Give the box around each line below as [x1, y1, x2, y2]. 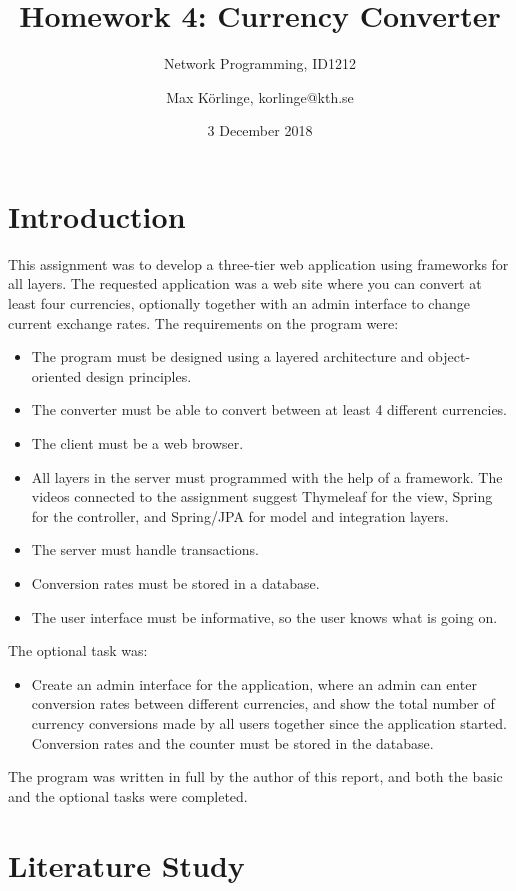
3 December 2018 [207, 120, 313, 141]
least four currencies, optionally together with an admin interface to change [8, 293, 470, 314]
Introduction [8, 195, 186, 236]
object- [428, 346, 471, 367]
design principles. [85, 365, 192, 386]
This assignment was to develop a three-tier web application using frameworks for [8, 253, 509, 274]
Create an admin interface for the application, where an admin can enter [31, 673, 477, 694]
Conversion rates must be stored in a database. [31, 572, 320, 593]
